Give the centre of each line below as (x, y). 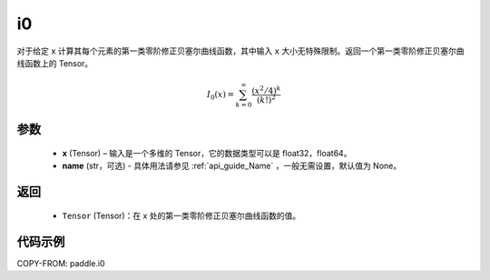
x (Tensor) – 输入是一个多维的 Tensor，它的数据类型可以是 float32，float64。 (207, 154)
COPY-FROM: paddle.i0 (61, 263)
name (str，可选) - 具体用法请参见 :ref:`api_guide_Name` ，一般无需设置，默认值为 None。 (232, 166)
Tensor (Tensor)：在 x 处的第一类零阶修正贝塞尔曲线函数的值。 (181, 215)
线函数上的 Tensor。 (55, 63)
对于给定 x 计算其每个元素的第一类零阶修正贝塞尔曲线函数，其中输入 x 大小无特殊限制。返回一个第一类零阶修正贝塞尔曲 (240, 51)
